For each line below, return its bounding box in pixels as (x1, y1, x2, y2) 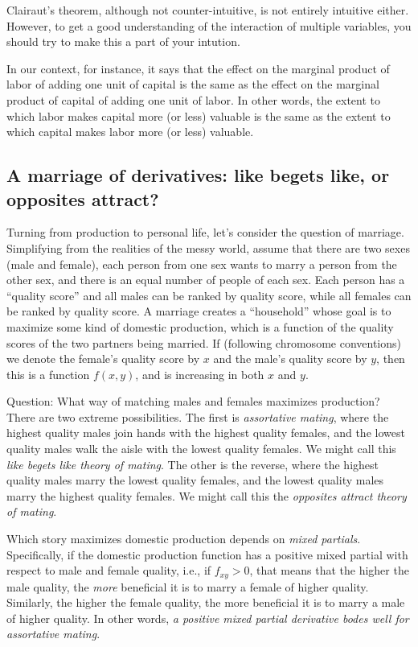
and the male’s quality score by (213, 350, 367, 367)
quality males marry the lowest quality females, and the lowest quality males (6, 472, 384, 488)
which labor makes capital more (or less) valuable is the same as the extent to (6, 107, 391, 124)
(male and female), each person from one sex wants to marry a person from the (6, 255, 397, 272)
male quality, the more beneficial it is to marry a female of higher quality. (6, 578, 369, 595)
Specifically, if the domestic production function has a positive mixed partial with (6, 546, 408, 563)
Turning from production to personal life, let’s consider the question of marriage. (6, 224, 404, 241)
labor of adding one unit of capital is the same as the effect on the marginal (6, 76, 379, 93)
